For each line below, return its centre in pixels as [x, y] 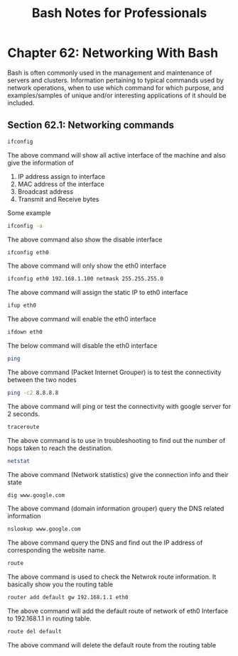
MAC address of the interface [61, 184]
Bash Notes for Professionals [119, 13]
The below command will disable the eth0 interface [82, 345]
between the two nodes [42, 379]
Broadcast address [45, 191]
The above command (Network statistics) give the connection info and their [118, 474]
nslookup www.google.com [44, 529]
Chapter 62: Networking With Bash [113, 53]
